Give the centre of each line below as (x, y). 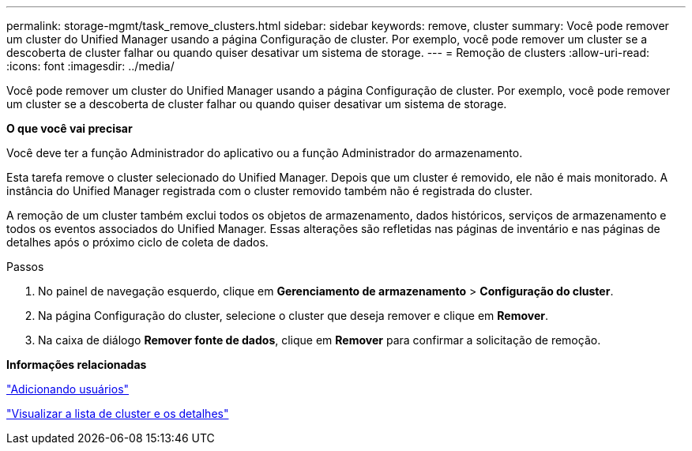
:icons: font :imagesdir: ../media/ (90, 66)
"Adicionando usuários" (68, 389)
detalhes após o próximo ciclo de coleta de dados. (137, 242)
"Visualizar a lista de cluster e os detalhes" (118, 413)
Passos (25, 267)
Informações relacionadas (77, 365)
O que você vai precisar (70, 128)
